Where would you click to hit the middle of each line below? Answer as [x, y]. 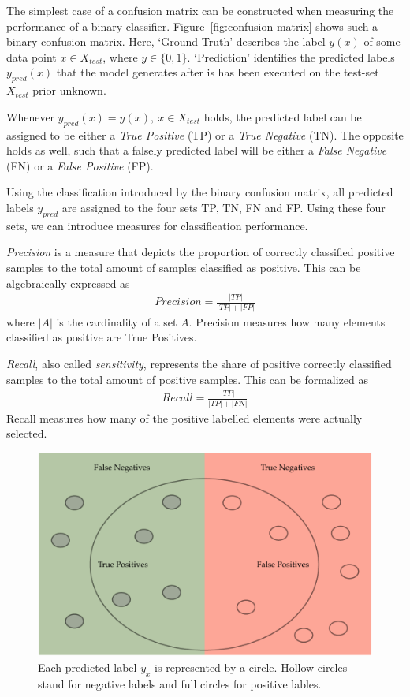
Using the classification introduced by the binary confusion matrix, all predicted [200, 192]
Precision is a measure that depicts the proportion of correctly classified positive [201, 252]
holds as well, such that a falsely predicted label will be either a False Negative [197, 150]
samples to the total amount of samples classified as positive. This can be [184, 267]
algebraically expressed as [68, 283]
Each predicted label [88, 667]
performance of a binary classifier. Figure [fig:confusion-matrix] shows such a [192, 26]
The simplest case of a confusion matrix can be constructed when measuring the [200, 10]
